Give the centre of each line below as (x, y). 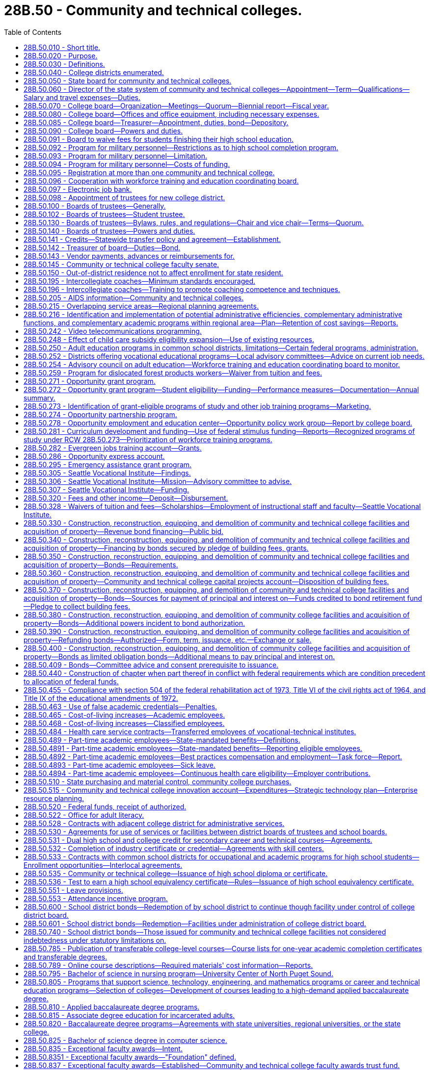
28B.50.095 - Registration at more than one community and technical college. (149, 172)
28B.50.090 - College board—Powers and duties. (103, 131)
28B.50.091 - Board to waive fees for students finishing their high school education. (159, 139)
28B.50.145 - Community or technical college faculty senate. (121, 264)
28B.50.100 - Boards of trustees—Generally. (95, 206)
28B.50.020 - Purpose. (61, 55)
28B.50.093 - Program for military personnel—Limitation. (116, 156)
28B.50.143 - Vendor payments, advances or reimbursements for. (129, 256)
